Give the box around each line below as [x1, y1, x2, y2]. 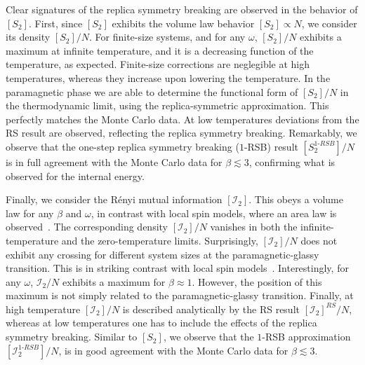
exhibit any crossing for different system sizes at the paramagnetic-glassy [6, 247, 319, 261]
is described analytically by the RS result [122, 301, 300, 316]
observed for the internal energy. [6, 168, 145, 183]
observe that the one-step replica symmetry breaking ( [6, 139, 239, 153]
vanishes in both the [210, 219, 298, 234]
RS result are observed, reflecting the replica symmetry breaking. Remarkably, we [6, 125, 357, 140]
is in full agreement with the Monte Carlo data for [6, 154, 223, 169]
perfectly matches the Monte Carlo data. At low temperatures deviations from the [6, 111, 359, 126]
